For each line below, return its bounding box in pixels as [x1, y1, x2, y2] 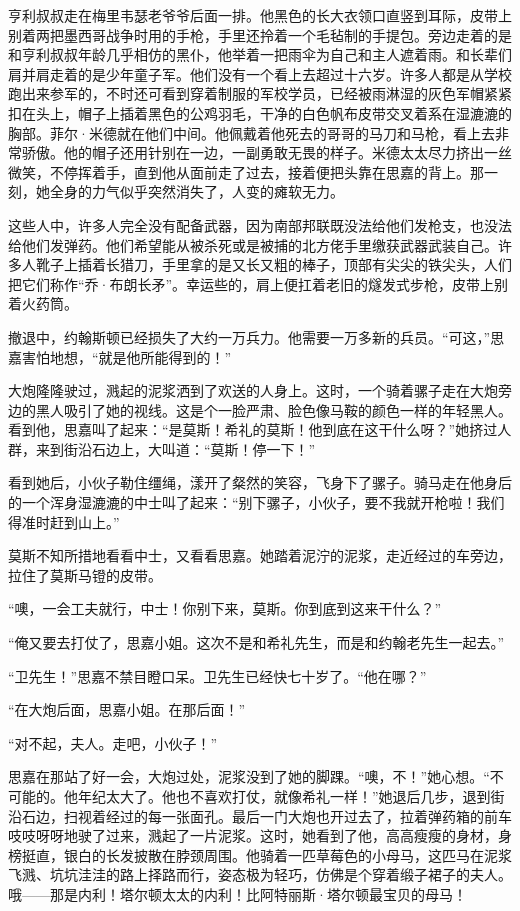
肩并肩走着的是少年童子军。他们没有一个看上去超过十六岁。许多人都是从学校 [8, 63, 512, 84]
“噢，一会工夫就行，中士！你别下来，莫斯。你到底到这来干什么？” [8, 598, 442, 619]
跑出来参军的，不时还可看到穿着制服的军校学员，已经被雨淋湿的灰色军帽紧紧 [8, 83, 512, 104]
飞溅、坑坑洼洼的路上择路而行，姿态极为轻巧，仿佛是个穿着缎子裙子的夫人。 [8, 864, 512, 885]
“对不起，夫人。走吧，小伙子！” [8, 732, 218, 753]
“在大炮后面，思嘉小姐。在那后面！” [8, 699, 246, 720]
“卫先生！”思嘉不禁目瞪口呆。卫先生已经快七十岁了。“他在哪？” [8, 665, 427, 686]
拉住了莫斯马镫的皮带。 [8, 564, 162, 585]
